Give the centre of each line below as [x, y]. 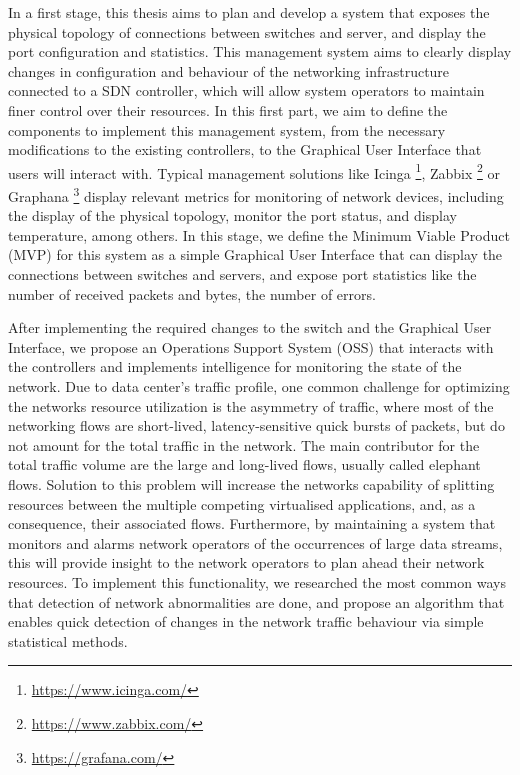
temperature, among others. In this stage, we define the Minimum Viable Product [259, 234]
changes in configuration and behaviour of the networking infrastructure [229, 70]
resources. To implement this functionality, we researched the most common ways [257, 581]
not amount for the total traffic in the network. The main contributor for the [244, 444]
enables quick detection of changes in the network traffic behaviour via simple [246, 621]
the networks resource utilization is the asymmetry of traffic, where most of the [251, 405]
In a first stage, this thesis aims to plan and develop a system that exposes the [249, 12]
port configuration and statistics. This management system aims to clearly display [260, 51]
